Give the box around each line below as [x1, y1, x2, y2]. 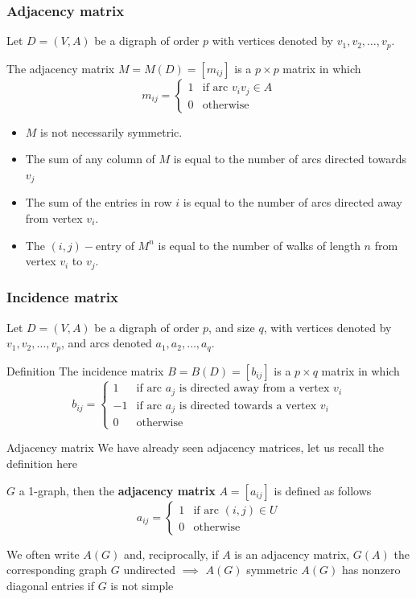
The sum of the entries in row [25, 194, 172, 211]
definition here [6, 454, 77, 471]
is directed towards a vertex [179, 400, 317, 412]
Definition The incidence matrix [6, 362, 164, 379]
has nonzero [341, 561, 401, 578]
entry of [96, 236, 134, 253]
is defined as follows [274, 482, 372, 498]
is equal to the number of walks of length [158, 236, 360, 253]
